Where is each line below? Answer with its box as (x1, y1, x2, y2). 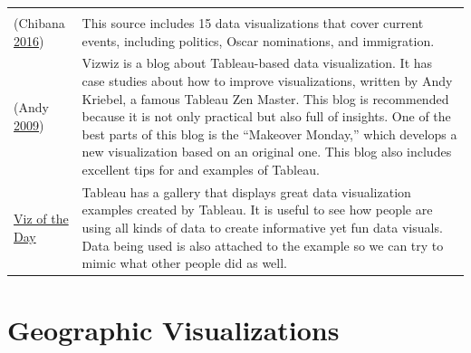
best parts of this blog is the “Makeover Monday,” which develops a (82, 124, 457, 143)
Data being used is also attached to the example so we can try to (82, 235, 444, 254)
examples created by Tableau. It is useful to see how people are (82, 200, 433, 219)
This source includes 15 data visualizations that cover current (82, 14, 424, 32)
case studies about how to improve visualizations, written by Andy (82, 72, 453, 91)
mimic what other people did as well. (82, 253, 287, 272)
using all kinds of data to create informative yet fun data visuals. (82, 218, 443, 237)
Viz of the (14, 209, 69, 228)
